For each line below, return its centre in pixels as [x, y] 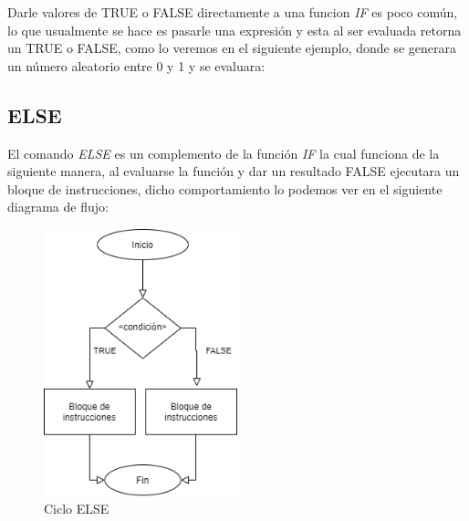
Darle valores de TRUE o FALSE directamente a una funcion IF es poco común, [233, 12]
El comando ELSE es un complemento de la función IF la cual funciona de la [224, 153]
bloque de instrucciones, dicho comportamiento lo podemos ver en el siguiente [225, 188]
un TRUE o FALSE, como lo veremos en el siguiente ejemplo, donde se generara [232, 48]
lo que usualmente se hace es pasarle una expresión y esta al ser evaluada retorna [234, 30]
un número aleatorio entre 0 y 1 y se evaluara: [136, 65]
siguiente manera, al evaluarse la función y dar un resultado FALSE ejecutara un [234, 171]
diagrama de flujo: [58, 207]
